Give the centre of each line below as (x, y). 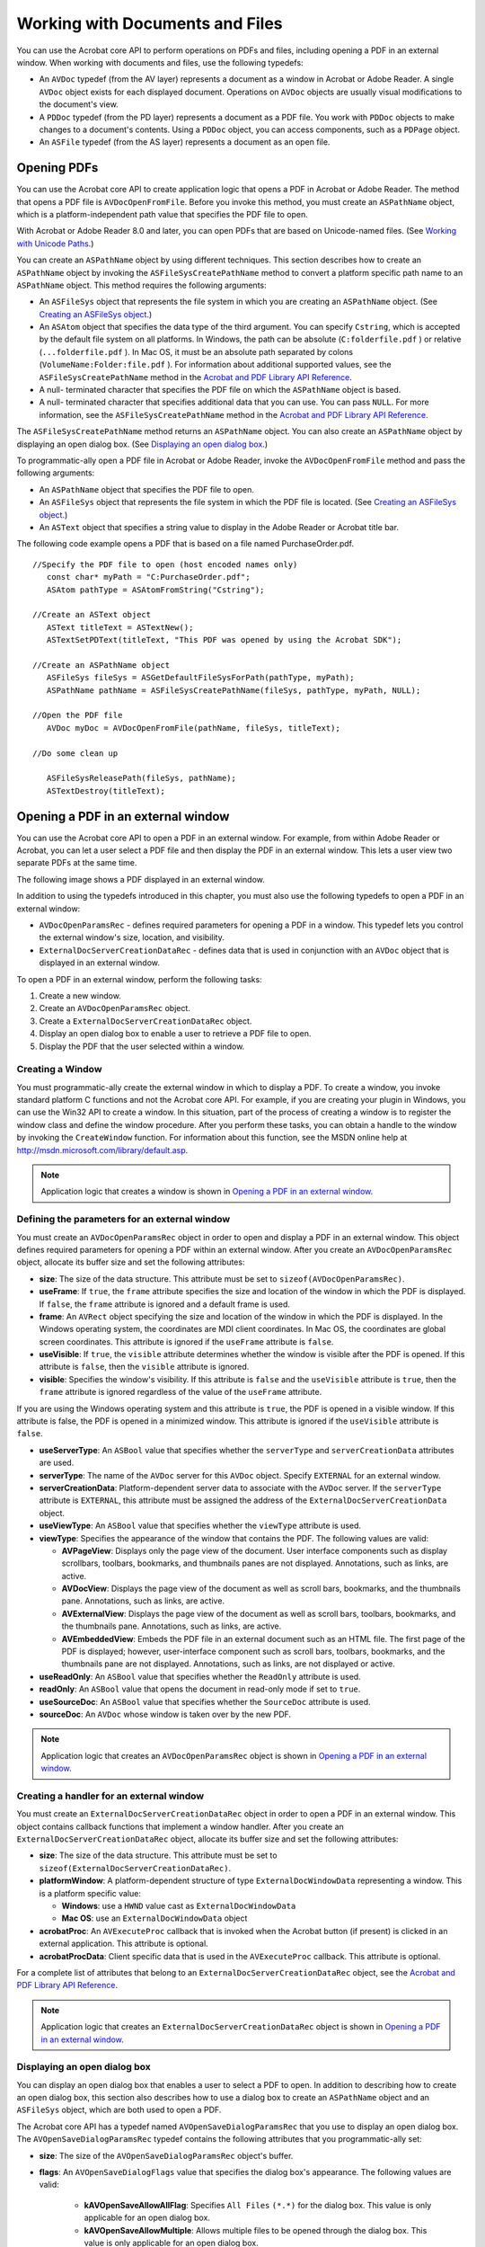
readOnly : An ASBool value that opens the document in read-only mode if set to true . (200, 1689)
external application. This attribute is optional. (123, 1944)
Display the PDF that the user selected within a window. (142, 1046)
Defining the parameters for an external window (123, 1220)
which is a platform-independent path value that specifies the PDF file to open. (163, 214)
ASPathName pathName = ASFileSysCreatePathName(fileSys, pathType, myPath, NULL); (234, 690)
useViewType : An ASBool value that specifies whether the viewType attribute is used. (200, 1526)
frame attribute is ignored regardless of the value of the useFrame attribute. (181, 1392)
